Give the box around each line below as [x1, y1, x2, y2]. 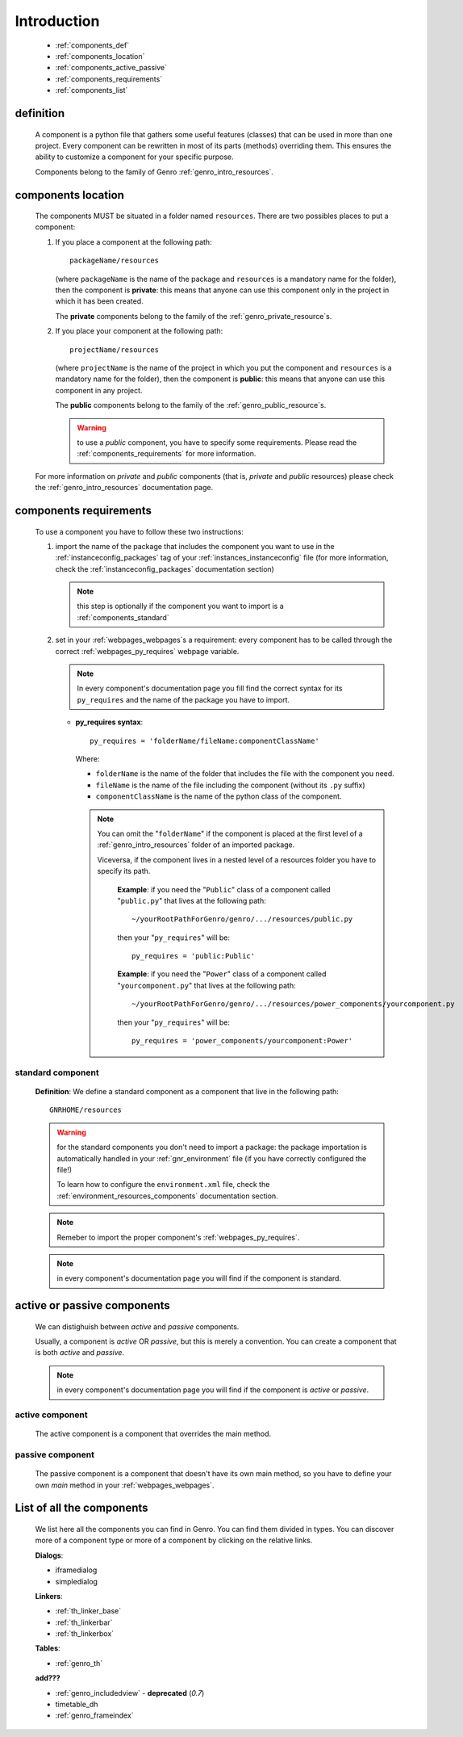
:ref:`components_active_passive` [55, 63, 167, 73]
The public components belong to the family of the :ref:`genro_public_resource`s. [55, 401, 327, 410]
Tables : [35, 1643, 60, 1653]
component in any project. [55, 385, 143, 395]
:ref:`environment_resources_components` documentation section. [56, 1191, 278, 1201]
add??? [35, 1673, 60, 1683]
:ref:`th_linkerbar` [55, 1617, 113, 1627]
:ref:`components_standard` [77, 612, 169, 622]
